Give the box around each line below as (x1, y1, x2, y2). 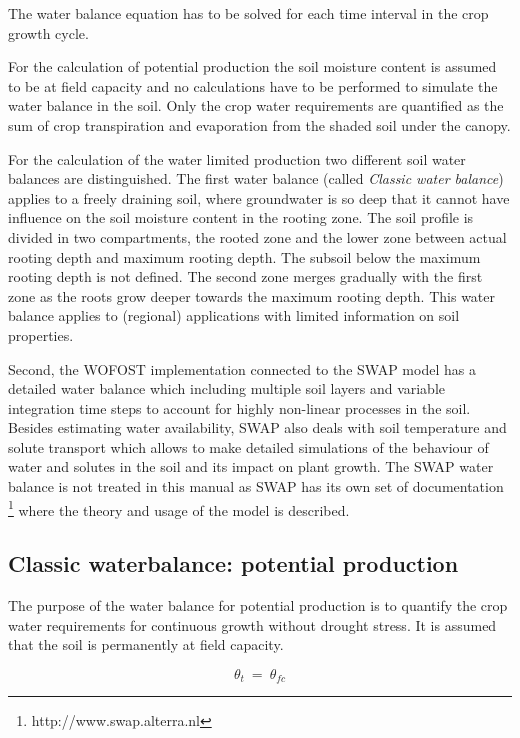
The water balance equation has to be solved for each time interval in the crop (8, 3, 489, 23)
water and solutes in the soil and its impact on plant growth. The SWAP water (8, 456, 494, 477)
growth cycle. (8, 22, 89, 43)
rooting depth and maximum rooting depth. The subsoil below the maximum (8, 246, 481, 267)
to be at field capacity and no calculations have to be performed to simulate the (8, 75, 498, 96)
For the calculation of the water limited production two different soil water (8, 148, 466, 169)
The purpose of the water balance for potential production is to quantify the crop (8, 595, 508, 616)
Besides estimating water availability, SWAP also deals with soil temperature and (8, 417, 507, 438)
